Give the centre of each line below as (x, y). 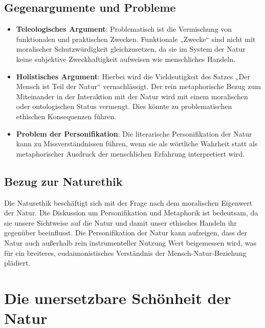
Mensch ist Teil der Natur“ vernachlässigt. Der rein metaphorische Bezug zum (138, 86)
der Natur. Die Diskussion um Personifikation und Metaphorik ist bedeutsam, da (131, 213)
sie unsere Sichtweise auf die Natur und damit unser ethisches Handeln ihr (120, 222)
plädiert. (17, 263)
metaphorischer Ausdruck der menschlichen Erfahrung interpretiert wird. (130, 153)
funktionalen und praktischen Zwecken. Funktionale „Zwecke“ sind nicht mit (136, 39)
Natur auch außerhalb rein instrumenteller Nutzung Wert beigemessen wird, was (130, 242)
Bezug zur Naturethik (63, 181)
